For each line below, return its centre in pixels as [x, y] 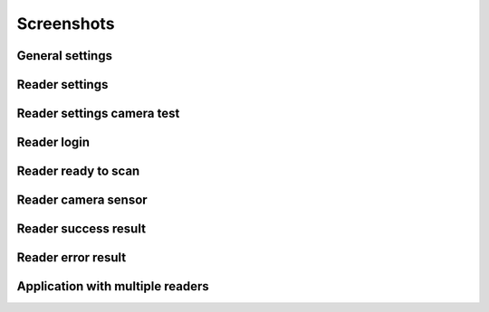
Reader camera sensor [82, 200]
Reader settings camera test [98, 113]
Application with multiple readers [113, 286]
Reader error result [72, 258]
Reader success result [81, 229]
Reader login [53, 142]
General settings [65, 56]
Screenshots [66, 24]
